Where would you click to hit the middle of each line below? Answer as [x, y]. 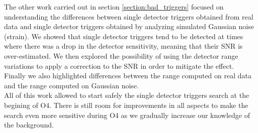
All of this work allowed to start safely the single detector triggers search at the [127, 95]
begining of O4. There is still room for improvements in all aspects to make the [126, 105]
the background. [29, 125]
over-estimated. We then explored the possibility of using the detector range [121, 55]
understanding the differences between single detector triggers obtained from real [129, 16]
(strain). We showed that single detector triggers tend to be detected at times [124, 36]
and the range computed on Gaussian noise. [71, 85]
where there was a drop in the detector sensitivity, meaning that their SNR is [123, 46]
